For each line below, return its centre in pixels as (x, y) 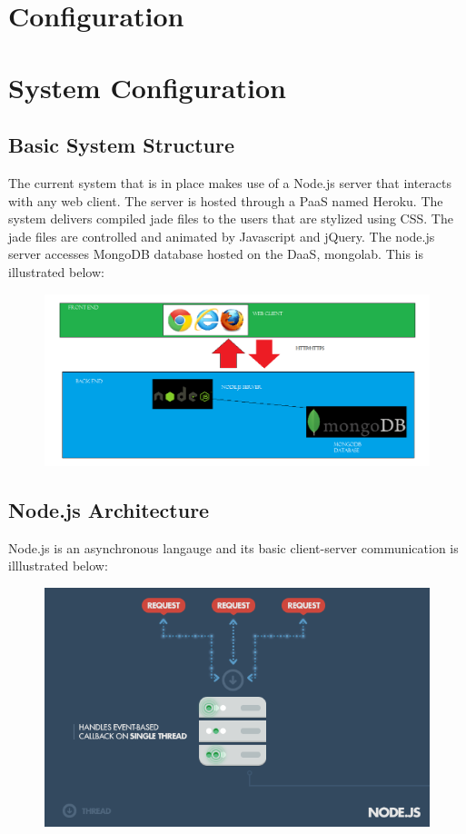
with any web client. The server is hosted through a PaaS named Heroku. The (226, 200)
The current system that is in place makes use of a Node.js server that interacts (230, 182)
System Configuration (147, 87)
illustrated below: (56, 271)
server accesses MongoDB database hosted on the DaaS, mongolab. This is (216, 254)
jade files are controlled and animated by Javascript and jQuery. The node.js (222, 236)
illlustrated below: (58, 566)
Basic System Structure (121, 145)
